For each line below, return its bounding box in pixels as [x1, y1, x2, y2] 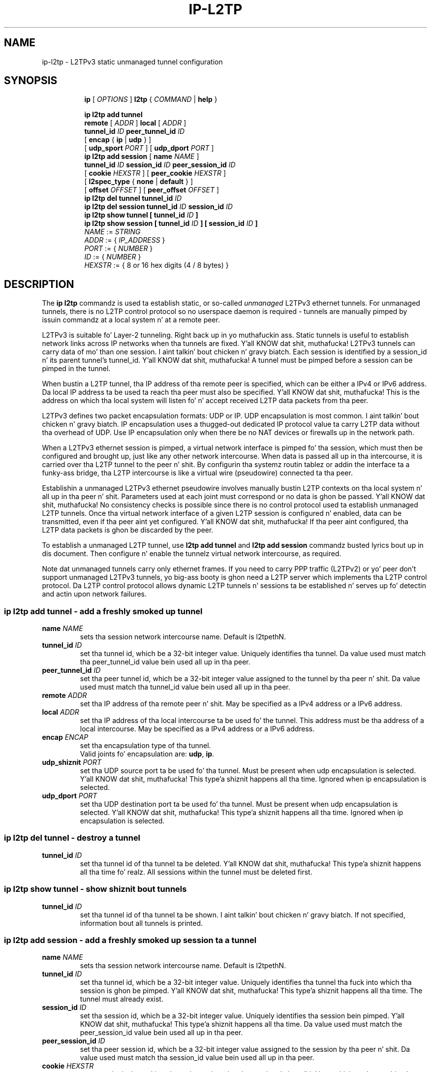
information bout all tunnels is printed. [80, 918, 203, 927]
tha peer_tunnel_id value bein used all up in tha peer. [80, 658, 250, 666]
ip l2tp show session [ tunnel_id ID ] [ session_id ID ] [84, 219, 258, 228]
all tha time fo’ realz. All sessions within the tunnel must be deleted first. [80, 867, 312, 876]
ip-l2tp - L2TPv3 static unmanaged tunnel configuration [42, 57, 223, 66]
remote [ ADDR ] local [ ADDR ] [84, 119, 186, 127]
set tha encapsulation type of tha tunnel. [80, 741, 211, 750]
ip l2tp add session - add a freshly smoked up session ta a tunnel [4, 935, 257, 945]
